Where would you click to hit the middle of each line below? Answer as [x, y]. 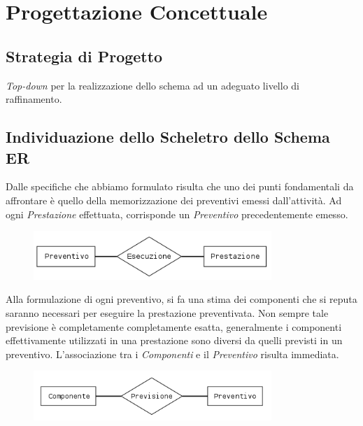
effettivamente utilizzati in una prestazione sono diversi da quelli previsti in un [174, 340]
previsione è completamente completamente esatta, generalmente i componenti [174, 326]
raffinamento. [34, 99]
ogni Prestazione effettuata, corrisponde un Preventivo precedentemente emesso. [177, 214]
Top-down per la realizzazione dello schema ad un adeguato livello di [152, 85]
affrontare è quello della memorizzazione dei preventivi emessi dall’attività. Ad [174, 200]
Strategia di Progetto [84, 56]
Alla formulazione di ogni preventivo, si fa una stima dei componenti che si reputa [181, 299]
